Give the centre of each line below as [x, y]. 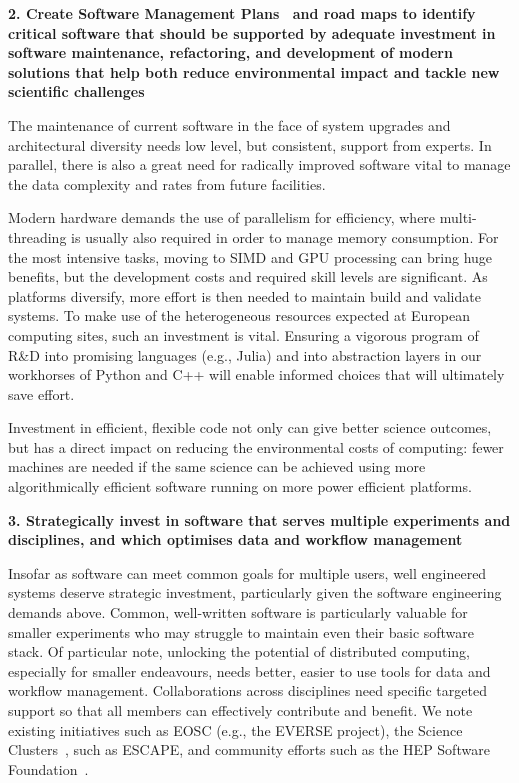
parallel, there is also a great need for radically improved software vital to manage [259, 164]
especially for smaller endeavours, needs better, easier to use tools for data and [249, 670]
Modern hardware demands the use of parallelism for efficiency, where [222, 217]
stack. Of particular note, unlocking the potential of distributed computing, [239, 651]
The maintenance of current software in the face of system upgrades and [229, 124]
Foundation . [48, 768]
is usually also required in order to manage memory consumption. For [285, 236]
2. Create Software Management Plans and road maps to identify [242, 13]
